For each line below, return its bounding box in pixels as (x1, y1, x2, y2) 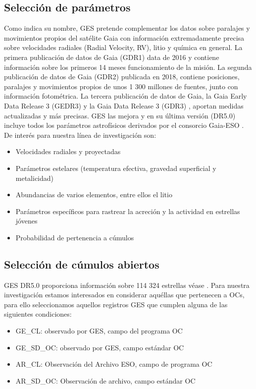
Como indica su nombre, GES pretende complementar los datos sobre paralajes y (4, 23, 250, 33)
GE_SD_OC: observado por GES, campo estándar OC (15, 342, 184, 352)
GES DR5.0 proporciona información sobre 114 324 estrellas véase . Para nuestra (4, 279, 250, 290)
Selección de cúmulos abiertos (4, 256, 159, 272)
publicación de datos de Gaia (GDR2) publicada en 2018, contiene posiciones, (4, 71, 240, 82)
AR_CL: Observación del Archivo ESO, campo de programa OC (15, 359, 212, 369)
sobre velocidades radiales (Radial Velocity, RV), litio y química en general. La (4, 42, 243, 53)
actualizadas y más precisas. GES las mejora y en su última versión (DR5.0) (4, 110, 236, 120)
